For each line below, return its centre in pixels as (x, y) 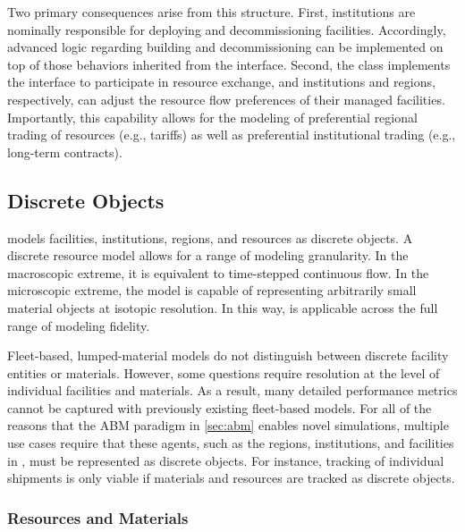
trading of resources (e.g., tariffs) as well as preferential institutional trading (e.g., (232, 135)
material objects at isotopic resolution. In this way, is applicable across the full (223, 307)
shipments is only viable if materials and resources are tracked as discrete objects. (231, 478)
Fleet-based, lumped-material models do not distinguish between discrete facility (228, 355)
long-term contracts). (65, 152)
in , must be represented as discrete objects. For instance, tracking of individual (226, 460)
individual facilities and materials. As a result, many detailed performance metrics (232, 390)
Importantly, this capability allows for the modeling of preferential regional (212, 117)
